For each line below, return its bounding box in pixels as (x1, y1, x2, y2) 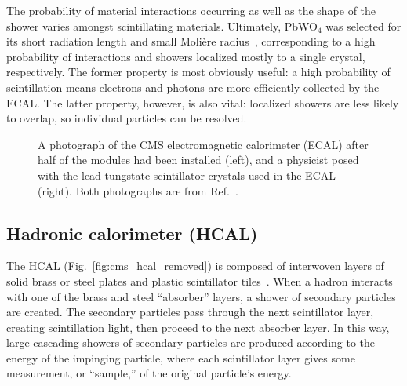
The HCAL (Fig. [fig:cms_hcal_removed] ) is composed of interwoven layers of (6, 257, 384, 274)
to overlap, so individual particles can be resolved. (6, 110, 247, 126)
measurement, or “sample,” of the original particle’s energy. (6, 365, 292, 381)
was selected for (325, 17, 402, 34)
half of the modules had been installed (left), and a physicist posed (38, 151, 359, 168)
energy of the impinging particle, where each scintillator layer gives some (6, 349, 355, 366)
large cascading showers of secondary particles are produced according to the (6, 334, 376, 351)
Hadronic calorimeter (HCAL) (6, 220, 258, 245)
